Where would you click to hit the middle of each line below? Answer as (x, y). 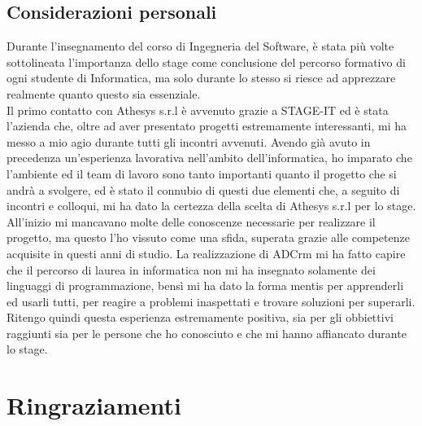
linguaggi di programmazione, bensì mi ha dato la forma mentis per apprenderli (205, 285)
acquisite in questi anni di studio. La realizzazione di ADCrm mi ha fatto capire (206, 253)
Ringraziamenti (94, 405)
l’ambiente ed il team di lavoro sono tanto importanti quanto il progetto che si (202, 173)
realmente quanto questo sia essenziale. (104, 93)
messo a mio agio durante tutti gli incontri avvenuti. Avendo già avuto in (189, 141)
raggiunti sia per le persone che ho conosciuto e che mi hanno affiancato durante (207, 333)
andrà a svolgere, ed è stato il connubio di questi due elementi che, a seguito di (203, 189)
